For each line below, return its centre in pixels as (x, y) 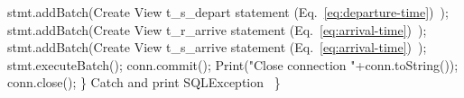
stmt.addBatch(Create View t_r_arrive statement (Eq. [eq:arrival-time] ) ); (217, 29)
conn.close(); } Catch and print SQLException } (144, 82)
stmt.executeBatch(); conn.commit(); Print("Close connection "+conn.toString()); (233, 64)
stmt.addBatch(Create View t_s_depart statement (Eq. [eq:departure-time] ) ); (228, 12)
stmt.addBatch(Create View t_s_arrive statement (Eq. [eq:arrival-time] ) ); (217, 47)
